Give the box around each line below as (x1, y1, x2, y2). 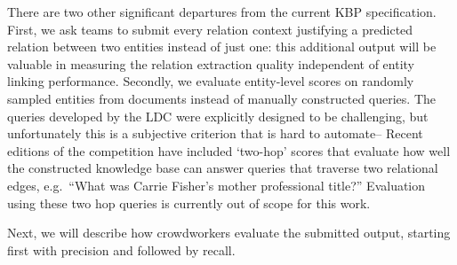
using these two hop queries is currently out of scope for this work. (7, 193, 371, 212)
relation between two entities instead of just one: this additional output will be (7, 37, 437, 56)
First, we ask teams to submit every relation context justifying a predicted (7, 19, 413, 38)
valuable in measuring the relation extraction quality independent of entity (7, 54, 414, 73)
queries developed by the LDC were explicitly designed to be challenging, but (7, 106, 429, 125)
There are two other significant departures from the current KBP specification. (7, 3, 437, 20)
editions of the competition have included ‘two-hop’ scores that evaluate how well (7, 141, 451, 160)
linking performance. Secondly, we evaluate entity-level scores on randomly (7, 72, 414, 90)
